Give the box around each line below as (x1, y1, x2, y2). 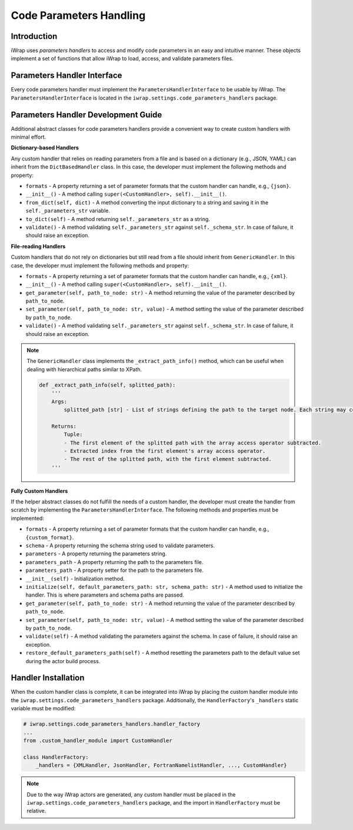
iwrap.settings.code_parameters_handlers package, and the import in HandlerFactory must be (26, 799, 281, 806)
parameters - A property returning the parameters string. (25, 550, 167, 557)
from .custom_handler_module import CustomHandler (23, 737, 173, 744)
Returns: (51, 423, 76, 430)
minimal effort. (11, 133, 46, 141)
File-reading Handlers (11, 242, 66, 250)
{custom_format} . (25, 533, 74, 541)
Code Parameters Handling (11, 9, 146, 22)
